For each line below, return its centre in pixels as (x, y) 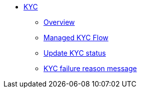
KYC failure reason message (90, 68)
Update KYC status (75, 53)
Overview (59, 22)
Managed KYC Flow (76, 38)
